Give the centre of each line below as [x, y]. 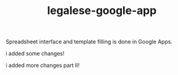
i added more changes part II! [43, 65]
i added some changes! [35, 54]
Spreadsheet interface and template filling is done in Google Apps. [89, 42]
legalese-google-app [102, 11]
